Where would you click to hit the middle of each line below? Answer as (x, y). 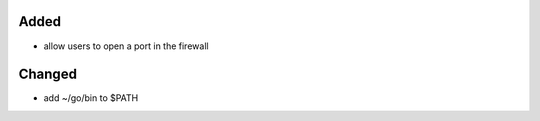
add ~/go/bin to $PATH (91, 98)
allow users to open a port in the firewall (126, 46)
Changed (47, 74)
